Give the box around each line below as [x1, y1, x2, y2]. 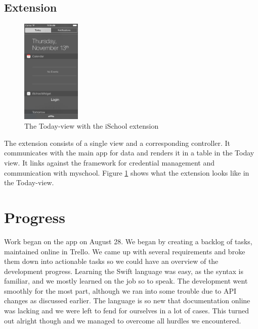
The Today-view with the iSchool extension [24, 121, 159, 131]
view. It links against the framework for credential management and [4, 157, 215, 168]
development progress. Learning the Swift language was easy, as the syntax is [4, 265, 243, 276]
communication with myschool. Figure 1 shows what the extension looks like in [4, 167, 249, 178]
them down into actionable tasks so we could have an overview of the [4, 256, 219, 266]
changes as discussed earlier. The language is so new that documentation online [4, 295, 250, 306]
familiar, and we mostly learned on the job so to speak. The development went [4, 276, 248, 286]
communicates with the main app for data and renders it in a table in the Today [4, 147, 254, 158]
